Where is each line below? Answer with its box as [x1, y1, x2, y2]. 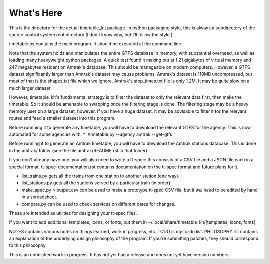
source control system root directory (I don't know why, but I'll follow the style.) [9, 31, 173, 37]
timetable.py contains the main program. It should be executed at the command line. [9, 41, 183, 47]
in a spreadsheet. [21, 194, 57, 200]
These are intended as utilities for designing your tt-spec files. [9, 210, 137, 216]
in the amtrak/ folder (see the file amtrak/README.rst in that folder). [9, 147, 149, 153]
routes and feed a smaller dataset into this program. [9, 115, 116, 121]
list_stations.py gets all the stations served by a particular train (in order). [21, 180, 172, 186]
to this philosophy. [9, 242, 47, 248]
